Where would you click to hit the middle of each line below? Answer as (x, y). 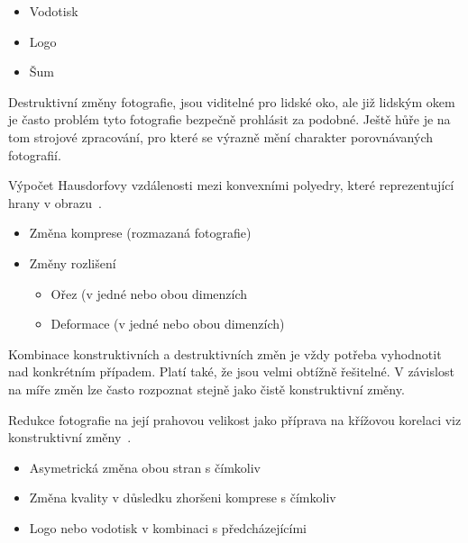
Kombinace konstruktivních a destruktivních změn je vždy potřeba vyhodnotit (225, 353)
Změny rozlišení (73, 262)
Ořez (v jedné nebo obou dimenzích (149, 293)
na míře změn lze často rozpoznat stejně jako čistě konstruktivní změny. (206, 389)
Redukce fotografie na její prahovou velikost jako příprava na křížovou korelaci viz (235, 419)
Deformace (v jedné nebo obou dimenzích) (168, 324)
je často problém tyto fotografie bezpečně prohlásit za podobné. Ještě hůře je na (229, 119)
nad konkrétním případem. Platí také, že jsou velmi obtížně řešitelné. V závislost (231, 371)
